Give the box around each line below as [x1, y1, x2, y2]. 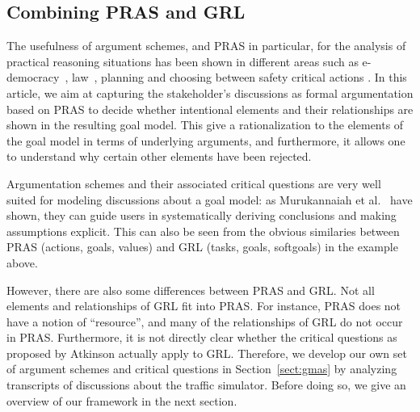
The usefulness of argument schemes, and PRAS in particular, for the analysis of [6, 37, 406, 54]
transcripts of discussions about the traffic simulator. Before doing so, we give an [6, 376, 406, 393]
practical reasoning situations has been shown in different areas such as [6, 53, 359, 69]
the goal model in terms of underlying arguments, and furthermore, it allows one [6, 132, 405, 149]
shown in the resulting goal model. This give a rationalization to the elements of [6, 116, 404, 133]
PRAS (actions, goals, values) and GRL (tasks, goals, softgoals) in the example [6, 238, 398, 255]
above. [6, 254, 38, 271]
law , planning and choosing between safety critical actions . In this [71, 69, 407, 86]
